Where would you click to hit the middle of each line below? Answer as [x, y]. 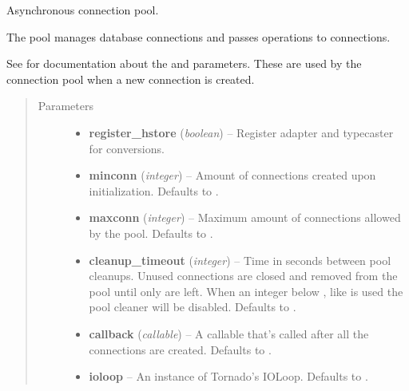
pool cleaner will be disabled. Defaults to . [193, 307]
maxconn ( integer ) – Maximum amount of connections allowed [245, 217]
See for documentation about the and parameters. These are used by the [184, 63]
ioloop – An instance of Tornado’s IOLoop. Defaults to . [228, 376]
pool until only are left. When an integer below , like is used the [246, 291]
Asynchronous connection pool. [83, 10]
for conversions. [127, 148]
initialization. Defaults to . [154, 190]
